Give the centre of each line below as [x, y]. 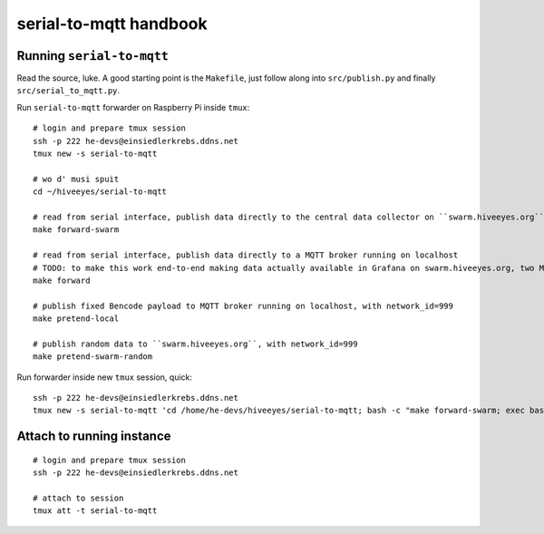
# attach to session [78, 498]
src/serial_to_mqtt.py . [68, 91]
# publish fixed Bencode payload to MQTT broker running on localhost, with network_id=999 [243, 306]
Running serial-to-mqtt [93, 56]
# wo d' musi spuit [76, 179]
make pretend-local [76, 319]
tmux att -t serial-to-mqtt [95, 511]
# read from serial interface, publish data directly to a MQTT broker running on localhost [246, 255]
